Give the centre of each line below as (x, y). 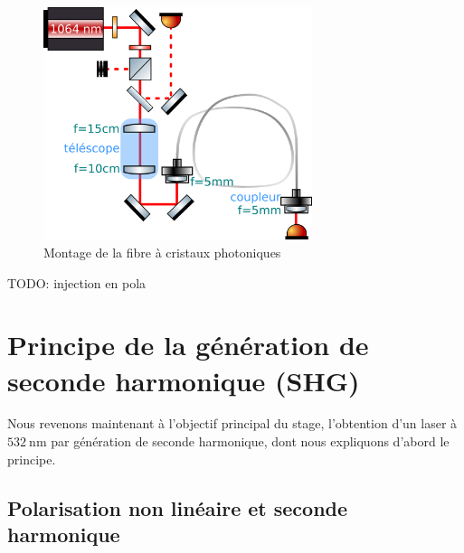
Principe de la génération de (188, 345)
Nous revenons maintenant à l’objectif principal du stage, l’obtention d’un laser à (232, 423)
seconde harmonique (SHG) (184, 380)
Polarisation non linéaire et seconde (178, 507)
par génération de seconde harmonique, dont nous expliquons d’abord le (250, 441)
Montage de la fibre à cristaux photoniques (162, 252)
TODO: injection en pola (77, 282)
